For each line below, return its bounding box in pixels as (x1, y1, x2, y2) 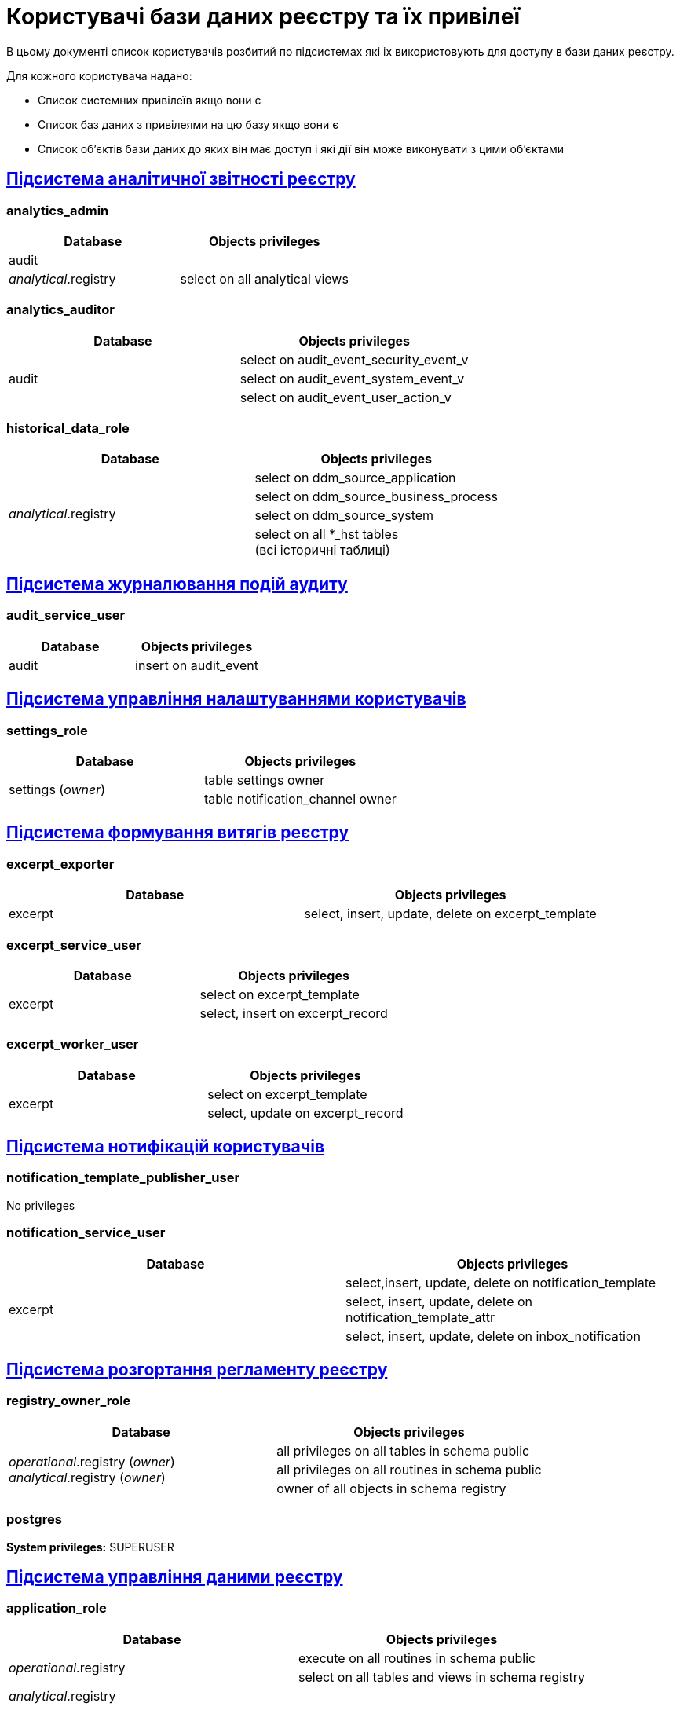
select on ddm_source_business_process (254, 489, 498, 505)
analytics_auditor (6, 302, 115, 318)
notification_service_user (6, 1225, 166, 1241)
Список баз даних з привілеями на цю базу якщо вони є (38, 117, 339, 131)
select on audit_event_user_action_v (239, 389, 452, 405)
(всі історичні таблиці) (254, 542, 390, 558)
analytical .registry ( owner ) (9, 1469, 166, 1485)
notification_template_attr (345, 1309, 495, 1325)
